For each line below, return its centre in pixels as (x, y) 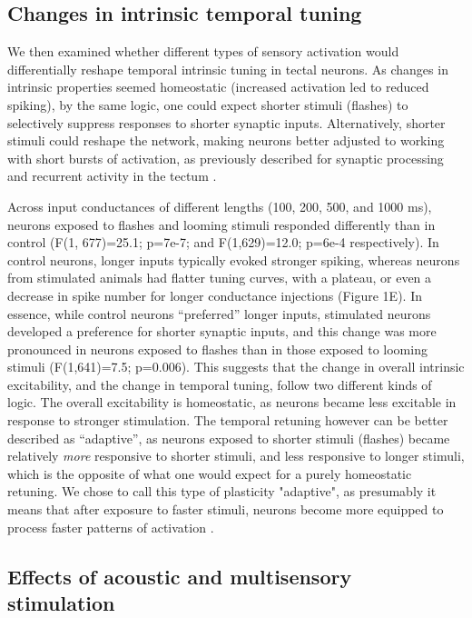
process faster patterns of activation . (111, 527)
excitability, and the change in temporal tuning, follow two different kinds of (220, 384)
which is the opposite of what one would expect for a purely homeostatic (210, 473)
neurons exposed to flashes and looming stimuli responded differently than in (221, 224)
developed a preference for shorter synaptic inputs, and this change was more (222, 331)
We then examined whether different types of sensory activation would (203, 51)
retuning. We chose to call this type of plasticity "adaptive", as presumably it (222, 491)
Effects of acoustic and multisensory (180, 576)
